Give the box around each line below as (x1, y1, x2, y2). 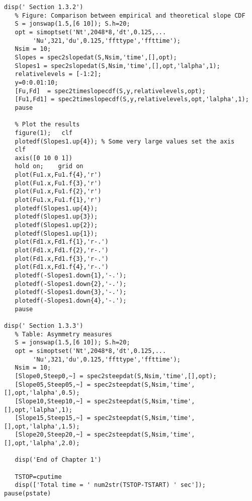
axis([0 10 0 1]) (15, 154, 73, 162)
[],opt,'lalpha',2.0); (4, 440, 80, 447)
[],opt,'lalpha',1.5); (4, 422, 80, 430)
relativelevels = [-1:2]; (15, 70, 102, 78)
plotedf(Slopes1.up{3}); (15, 213, 98, 221)
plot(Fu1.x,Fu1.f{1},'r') (15, 196, 102, 204)
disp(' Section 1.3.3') (4, 322, 83, 329)
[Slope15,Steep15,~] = (15, 414, 91, 422)
